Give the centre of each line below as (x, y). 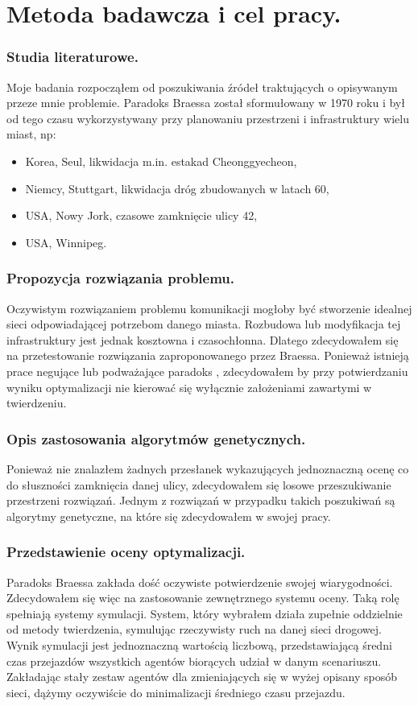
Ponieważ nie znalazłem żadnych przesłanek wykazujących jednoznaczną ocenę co (208, 468)
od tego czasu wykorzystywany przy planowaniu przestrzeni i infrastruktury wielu (208, 118)
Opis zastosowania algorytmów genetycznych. (156, 438)
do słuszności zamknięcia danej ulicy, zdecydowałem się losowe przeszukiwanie (199, 484)
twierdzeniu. (37, 403)
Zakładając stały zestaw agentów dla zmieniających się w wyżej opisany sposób (202, 677)
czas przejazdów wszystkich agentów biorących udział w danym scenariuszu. (194, 661)
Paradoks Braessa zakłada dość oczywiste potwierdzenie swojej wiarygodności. (200, 582)
